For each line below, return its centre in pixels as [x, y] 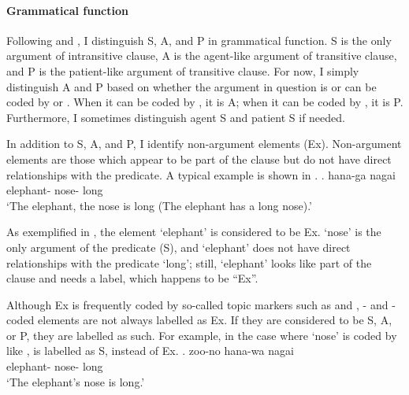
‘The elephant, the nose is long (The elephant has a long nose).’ [160, 205]
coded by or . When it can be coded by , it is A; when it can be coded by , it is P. [205, 102]
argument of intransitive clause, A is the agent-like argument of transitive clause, [202, 55]
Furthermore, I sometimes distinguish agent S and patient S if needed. [176, 117]
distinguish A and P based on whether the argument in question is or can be [191, 86]
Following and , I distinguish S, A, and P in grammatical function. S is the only [199, 40]
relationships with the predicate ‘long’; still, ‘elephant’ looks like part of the [189, 262]
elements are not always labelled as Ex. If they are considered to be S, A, [215, 320]
